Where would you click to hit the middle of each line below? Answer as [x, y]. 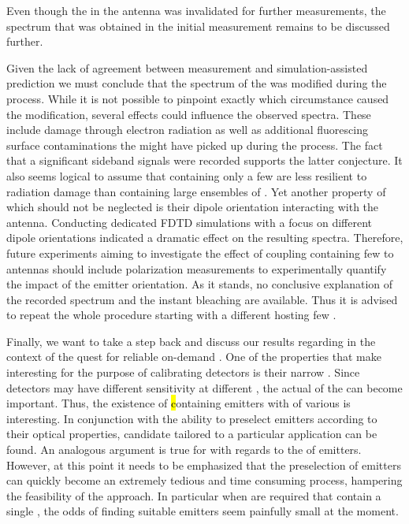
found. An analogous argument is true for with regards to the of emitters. [184, 450]
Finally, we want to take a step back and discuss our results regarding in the [191, 341]
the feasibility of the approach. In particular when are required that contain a [194, 495]
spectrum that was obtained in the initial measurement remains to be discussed [198, 26]
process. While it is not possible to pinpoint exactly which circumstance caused [198, 98]
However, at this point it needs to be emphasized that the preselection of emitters [204, 465]
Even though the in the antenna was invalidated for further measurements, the [196, 10]
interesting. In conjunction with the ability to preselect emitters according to [192, 418]
